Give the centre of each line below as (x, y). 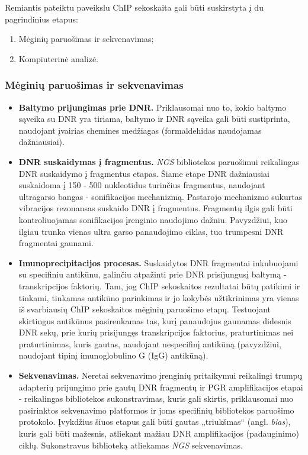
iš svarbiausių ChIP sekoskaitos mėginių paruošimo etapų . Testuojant (145, 309)
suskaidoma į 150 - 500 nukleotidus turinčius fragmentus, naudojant (142, 185)
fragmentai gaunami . (56, 243)
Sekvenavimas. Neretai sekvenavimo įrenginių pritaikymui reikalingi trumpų (161, 375)
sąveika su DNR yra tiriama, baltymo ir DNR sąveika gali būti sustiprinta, (154, 119)
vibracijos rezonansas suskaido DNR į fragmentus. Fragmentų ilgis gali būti (155, 208)
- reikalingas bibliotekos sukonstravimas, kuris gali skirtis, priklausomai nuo (156, 398)
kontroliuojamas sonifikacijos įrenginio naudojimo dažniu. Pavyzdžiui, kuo (153, 219)
